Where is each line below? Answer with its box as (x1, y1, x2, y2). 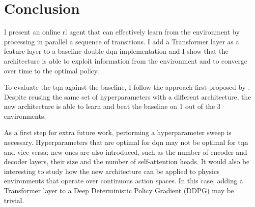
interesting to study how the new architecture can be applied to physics (4, 166, 220, 176)
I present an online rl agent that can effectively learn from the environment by (4, 27, 240, 37)
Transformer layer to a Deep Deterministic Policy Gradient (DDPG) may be (4, 185, 234, 196)
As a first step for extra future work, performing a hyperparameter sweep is (4, 127, 231, 138)
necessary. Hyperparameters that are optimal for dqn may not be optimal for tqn (4, 137, 248, 147)
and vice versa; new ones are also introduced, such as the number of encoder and (4, 146, 247, 157)
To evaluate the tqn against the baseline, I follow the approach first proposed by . (4, 82, 250, 92)
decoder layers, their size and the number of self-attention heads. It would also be (4, 156, 250, 167)
